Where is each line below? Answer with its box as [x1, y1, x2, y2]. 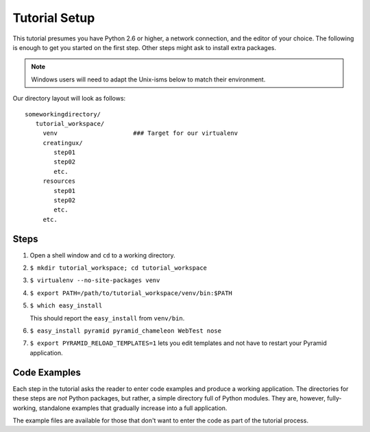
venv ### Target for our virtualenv [42, 129, 238, 137]
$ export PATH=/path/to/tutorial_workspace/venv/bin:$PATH [29, 289, 233, 297]
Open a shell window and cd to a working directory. [29, 251, 175, 259]
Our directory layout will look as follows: [12, 94, 126, 103]
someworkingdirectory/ [25, 110, 101, 118]
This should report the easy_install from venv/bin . [29, 314, 185, 322]
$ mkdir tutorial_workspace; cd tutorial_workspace [29, 264, 208, 272]
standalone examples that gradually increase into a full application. [38, 404, 227, 412]
